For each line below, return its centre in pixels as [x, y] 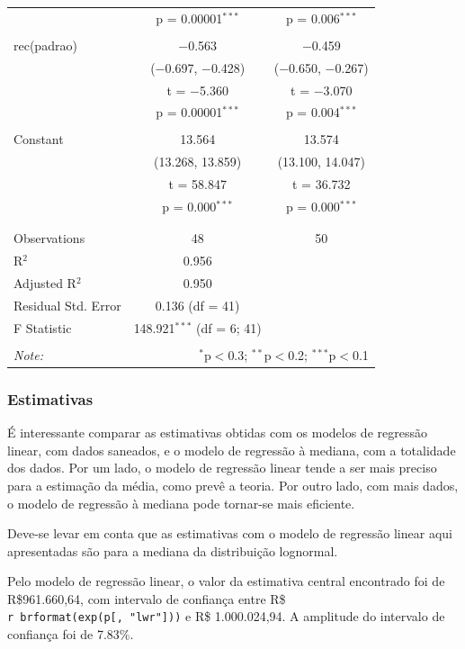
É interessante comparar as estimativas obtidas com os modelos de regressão [217, 433]
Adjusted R [45, 283]
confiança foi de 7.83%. [71, 634]
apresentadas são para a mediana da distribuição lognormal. [173, 550]
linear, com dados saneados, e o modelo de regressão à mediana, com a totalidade [232, 450]
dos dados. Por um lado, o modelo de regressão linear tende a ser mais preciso [222, 468]
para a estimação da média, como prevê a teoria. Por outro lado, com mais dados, [233, 485]
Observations [49, 238]
